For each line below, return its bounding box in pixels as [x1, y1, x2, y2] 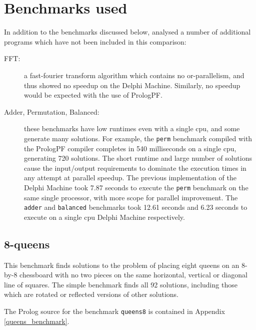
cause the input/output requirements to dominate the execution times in [24, 162, 246, 173]
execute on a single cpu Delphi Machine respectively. [24, 211, 185, 222]
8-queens [4, 236, 50, 251]
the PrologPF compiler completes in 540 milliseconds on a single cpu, [24, 143, 236, 153]
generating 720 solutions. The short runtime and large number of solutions [24, 153, 252, 163]
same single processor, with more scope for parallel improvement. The [24, 192, 238, 202]
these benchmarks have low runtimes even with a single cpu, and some [24, 123, 240, 134]
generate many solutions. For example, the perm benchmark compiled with [24, 133, 252, 143]
